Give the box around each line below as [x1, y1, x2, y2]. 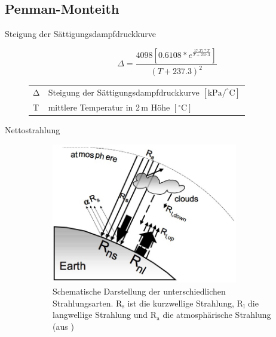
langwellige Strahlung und [53, 308, 148, 321]
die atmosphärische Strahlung [162, 308, 271, 321]
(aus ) [53, 320, 74, 332]
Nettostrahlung [5, 124, 60, 136]
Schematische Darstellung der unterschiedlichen [53, 285, 226, 298]
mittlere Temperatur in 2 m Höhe [48, 101, 170, 114]
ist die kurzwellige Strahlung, [127, 296, 234, 309]
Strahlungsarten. [53, 296, 114, 309]
